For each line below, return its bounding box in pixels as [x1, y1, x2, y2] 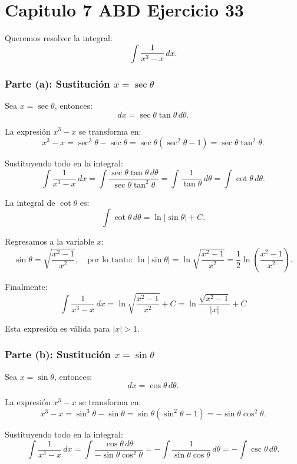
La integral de [5, 196, 55, 208]
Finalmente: [5, 280, 48, 292]
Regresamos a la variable [5, 235, 94, 248]
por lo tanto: [87, 255, 133, 264]
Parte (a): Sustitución [5, 76, 110, 91]
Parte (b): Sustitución [5, 347, 111, 362]
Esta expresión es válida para [5, 322, 110, 334]
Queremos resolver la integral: [5, 32, 113, 44]
